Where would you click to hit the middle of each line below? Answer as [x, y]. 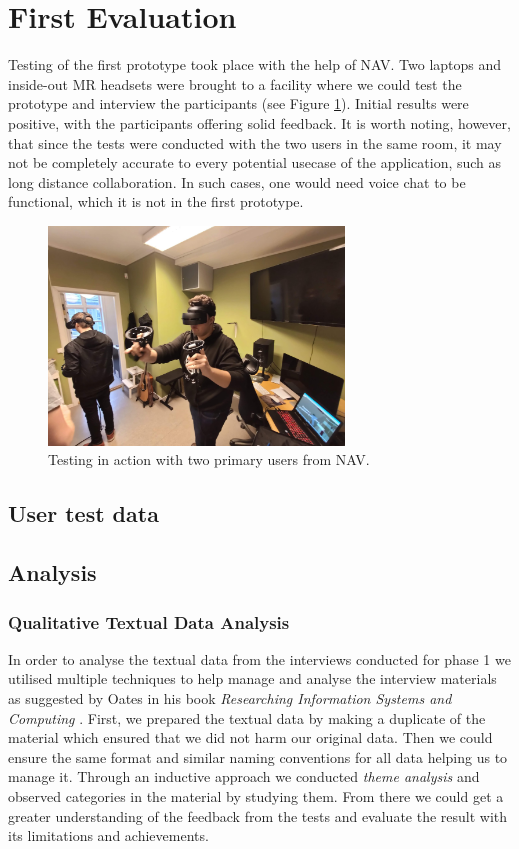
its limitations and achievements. [108, 835]
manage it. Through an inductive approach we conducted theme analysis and [244, 776]
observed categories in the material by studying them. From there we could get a [256, 795]
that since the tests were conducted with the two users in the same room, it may [255, 142]
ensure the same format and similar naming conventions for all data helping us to [258, 756]
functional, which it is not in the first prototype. [156, 201]
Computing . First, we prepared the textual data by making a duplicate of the [247, 717]
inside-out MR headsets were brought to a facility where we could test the [235, 83]
